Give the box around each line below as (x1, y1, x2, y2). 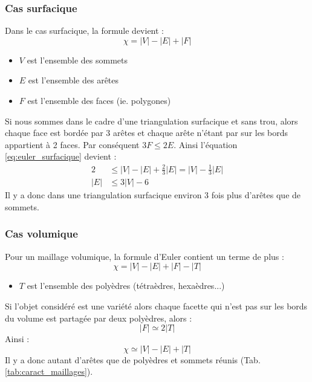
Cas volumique (5, 226, 78, 241)
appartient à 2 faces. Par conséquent (5, 138, 140, 151)
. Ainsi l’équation (174, 138, 238, 151)
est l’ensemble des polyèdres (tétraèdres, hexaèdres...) (27, 279, 225, 292)
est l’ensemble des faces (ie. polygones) (27, 94, 171, 106)
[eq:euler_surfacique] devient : (5, 150, 117, 163)
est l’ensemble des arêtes (28, 74, 119, 86)
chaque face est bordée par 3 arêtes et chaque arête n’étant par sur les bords (5, 126, 288, 139)
